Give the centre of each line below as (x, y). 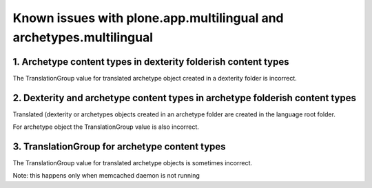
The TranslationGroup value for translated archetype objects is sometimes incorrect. (133, 163)
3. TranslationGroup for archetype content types (120, 146)
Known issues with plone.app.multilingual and (148, 18)
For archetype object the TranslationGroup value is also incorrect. (106, 127)
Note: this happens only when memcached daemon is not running (106, 176)
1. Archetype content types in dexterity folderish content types (151, 62)
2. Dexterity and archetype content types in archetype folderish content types (185, 97)
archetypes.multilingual (83, 37)
